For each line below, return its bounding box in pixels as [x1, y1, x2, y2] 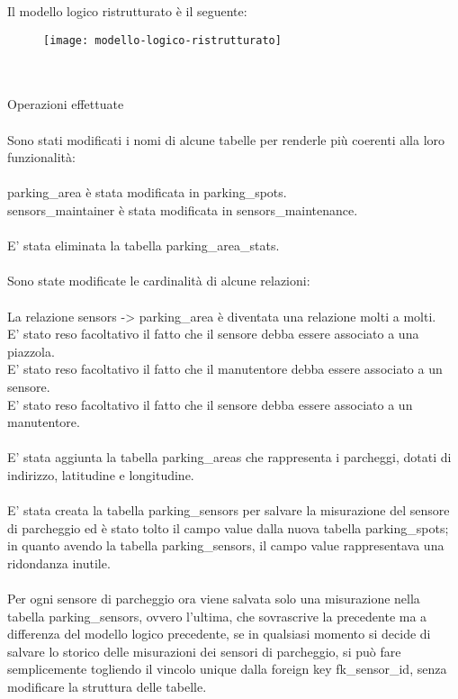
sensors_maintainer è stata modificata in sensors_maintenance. [7, 201, 358, 219]
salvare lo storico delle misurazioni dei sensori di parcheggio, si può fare [7, 641, 401, 660]
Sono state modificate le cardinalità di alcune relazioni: [7, 271, 310, 290]
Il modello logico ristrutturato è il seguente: [7, 2, 247, 20]
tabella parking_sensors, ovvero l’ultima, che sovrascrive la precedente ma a [7, 606, 427, 625]
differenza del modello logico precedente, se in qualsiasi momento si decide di [7, 624, 431, 643]
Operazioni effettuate [7, 95, 124, 113]
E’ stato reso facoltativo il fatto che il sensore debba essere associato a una [7, 324, 419, 343]
